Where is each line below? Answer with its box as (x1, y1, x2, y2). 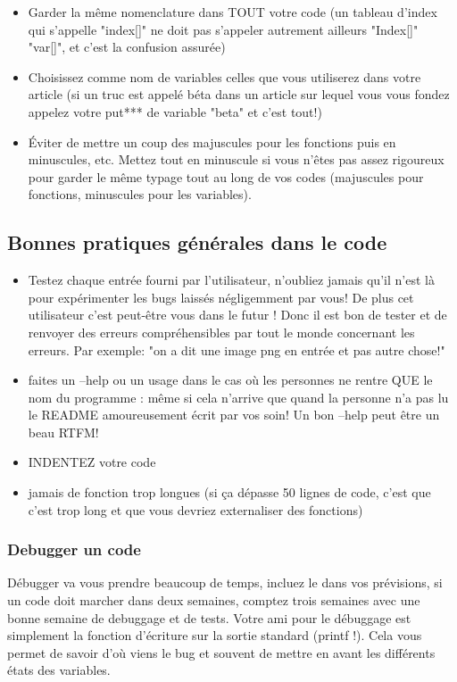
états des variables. (7, 661, 111, 679)
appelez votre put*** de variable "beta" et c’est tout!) (28, 102, 322, 121)
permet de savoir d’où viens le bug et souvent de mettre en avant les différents (7, 643, 436, 661)
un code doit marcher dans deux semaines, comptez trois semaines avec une (7, 591, 420, 610)
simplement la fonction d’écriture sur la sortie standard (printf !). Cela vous (7, 626, 422, 645)
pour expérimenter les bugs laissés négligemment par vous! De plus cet (28, 287, 414, 306)
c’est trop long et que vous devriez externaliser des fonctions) (28, 500, 363, 519)
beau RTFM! (28, 422, 99, 441)
